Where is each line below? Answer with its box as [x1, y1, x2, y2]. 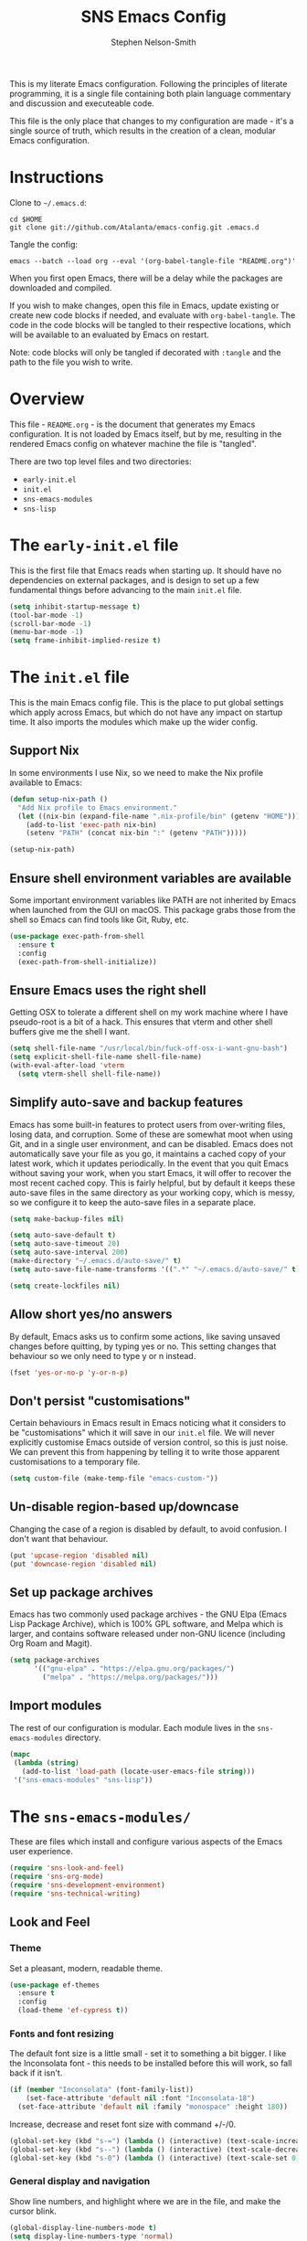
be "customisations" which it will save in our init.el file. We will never [9, 1428, 276, 1439]
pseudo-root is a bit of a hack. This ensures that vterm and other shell [9, 1016, 273, 1027]
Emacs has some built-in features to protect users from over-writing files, [9, 1119, 286, 1130]
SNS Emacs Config [80, 6, 227, 27]
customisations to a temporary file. [9, 1456, 141, 1468]
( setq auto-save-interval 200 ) [9, 1248, 129, 1258]
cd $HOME [9, 215, 43, 224]
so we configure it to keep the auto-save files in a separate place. [9, 1196, 256, 1207]
